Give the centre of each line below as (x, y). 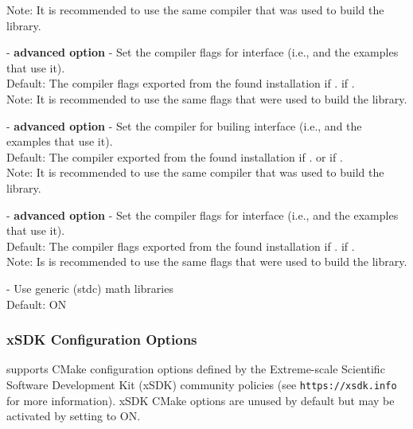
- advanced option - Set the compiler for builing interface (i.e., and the (184, 125)
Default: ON (37, 304)
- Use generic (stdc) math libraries (90, 288)
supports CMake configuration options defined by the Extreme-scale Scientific (196, 369)
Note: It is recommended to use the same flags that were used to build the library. (207, 98)
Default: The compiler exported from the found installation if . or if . (175, 156)
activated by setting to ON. (74, 416)
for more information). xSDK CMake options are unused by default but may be (201, 400)
